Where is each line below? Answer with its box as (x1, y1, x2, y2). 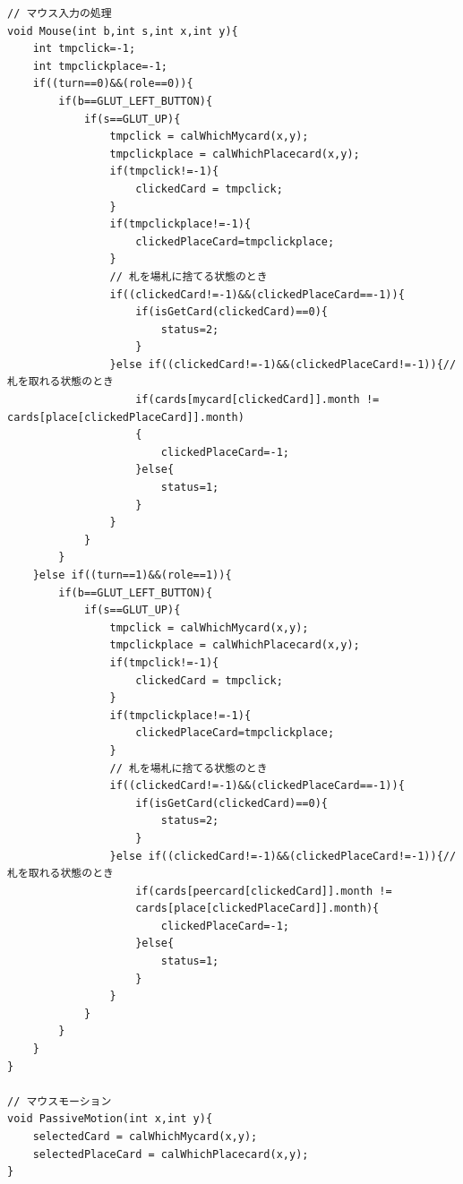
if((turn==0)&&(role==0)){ (32, 77, 193, 90)
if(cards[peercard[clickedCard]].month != (135, 884, 392, 897)
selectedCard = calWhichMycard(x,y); (32, 1130, 258, 1143)
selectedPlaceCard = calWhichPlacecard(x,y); (32, 1147, 309, 1161)
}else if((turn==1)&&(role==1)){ (32, 569, 232, 581)
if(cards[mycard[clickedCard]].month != (135, 393, 380, 407)
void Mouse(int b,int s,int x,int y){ (7, 24, 238, 38)
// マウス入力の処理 (7, 7, 112, 20)
